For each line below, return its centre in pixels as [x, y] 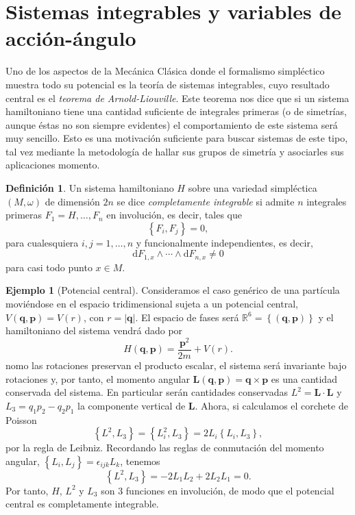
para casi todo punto [49, 267]
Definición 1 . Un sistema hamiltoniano [90, 188]
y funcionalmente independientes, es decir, [224, 242]
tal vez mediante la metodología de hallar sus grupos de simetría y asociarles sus [175, 151]
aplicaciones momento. [53, 165]
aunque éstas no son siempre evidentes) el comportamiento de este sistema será [172, 124]
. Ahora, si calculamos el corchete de [271, 405]
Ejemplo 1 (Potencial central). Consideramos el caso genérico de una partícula [173, 290]
